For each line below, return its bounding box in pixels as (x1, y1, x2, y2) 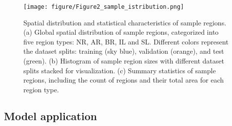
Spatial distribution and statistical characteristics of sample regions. (23, 17, 227, 27)
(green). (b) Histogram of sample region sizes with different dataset (23, 56, 224, 66)
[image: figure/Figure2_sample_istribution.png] (23, 3, 184, 10)
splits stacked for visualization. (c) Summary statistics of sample (23, 65, 216, 75)
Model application (4, 108, 97, 123)
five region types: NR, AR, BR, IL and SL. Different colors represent (23, 36, 229, 46)
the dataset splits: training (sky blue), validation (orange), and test (23, 46, 224, 56)
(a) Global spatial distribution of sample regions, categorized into (23, 27, 219, 37)
